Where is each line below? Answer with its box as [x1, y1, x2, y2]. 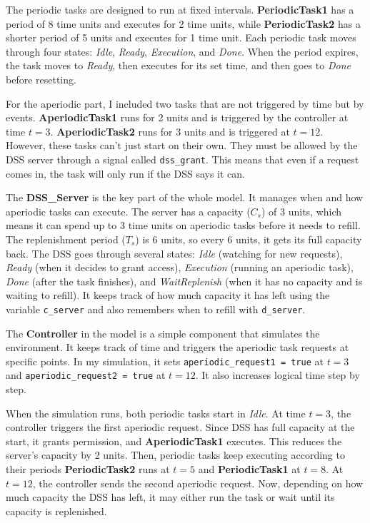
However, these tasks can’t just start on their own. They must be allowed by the [6, 138, 358, 153]
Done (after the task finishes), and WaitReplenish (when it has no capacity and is [6, 273, 363, 288]
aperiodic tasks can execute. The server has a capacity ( [6, 203, 251, 218]
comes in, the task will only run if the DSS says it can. [6, 166, 245, 181]
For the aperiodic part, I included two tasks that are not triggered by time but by [6, 96, 364, 111]
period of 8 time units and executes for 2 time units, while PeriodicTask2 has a [6, 16, 361, 31]
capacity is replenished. [6, 503, 107, 518]
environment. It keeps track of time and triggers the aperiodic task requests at [6, 340, 349, 355]
